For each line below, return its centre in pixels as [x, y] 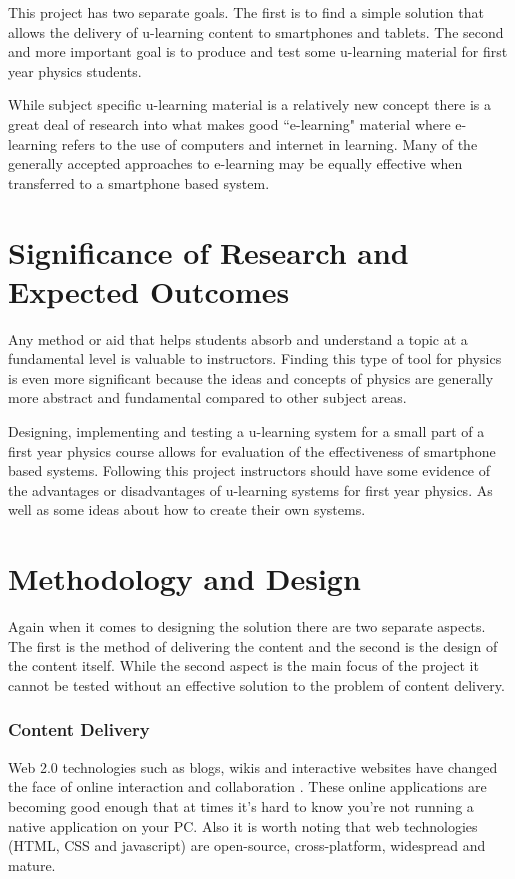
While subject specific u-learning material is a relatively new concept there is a [250, 104]
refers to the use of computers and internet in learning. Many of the [269, 143]
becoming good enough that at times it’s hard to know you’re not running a [241, 805]
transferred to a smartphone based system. [139, 182]
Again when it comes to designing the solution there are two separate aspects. [247, 626]
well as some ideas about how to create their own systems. [187, 509]
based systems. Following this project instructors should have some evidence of [249, 470]
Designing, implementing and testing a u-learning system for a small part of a [246, 431]
